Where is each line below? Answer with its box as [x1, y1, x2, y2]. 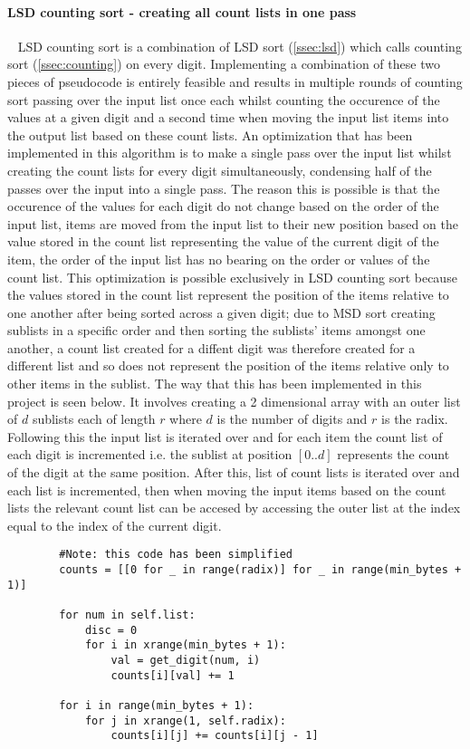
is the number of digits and [216, 409, 368, 428]
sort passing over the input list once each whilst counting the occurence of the [7, 90, 440, 109]
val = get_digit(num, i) [110, 654, 261, 667]
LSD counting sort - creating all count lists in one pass [7, 2, 357, 21]
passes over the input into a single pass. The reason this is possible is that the [7, 178, 440, 197]
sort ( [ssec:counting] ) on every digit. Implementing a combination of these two [7, 54, 440, 73]
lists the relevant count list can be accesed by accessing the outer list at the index [7, 498, 461, 517]
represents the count [337, 445, 450, 464]
